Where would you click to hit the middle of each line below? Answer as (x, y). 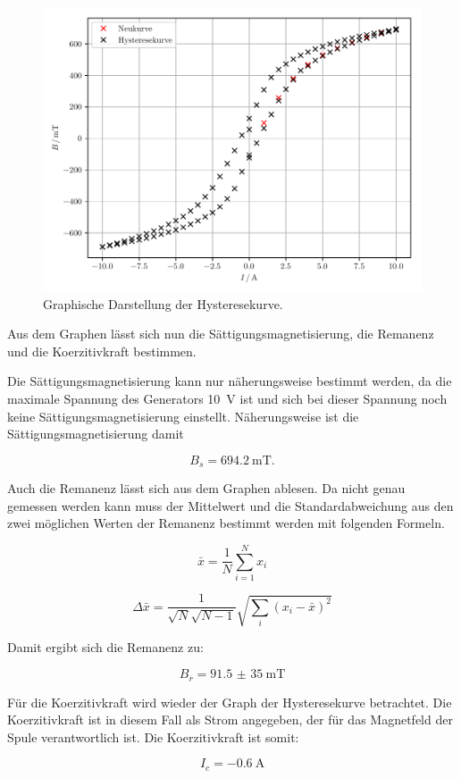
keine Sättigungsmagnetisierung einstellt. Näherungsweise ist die (183, 416)
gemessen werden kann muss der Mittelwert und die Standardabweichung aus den (230, 505)
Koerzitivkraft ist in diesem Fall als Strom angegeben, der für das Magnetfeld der (230, 719)
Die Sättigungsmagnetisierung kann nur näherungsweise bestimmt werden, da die (230, 381)
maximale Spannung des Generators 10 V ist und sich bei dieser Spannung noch (227, 398)
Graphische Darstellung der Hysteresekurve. (163, 303)
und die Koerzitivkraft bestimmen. (102, 351)
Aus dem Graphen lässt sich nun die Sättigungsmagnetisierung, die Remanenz (221, 334)
